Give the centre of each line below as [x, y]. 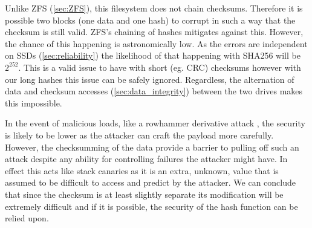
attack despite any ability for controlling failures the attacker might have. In [146, 159]
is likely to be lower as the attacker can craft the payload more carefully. [139, 135]
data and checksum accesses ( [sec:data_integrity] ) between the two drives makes [154, 91]
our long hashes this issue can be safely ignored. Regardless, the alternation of [150, 79]
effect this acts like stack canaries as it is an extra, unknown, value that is [142, 170]
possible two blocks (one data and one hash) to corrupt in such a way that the [150, 20]
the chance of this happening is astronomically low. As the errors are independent [156, 43]
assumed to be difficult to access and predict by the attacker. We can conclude [150, 182]
